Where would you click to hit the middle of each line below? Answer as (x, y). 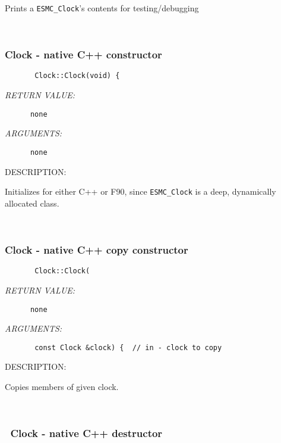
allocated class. (32, 203)
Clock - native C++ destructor (86, 433)
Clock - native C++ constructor (83, 54)
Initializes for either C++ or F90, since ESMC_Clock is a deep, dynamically (140, 191)
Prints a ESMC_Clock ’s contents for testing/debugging (102, 8)
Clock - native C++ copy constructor (97, 249)
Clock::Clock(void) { (77, 76)
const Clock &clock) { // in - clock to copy (128, 347)
